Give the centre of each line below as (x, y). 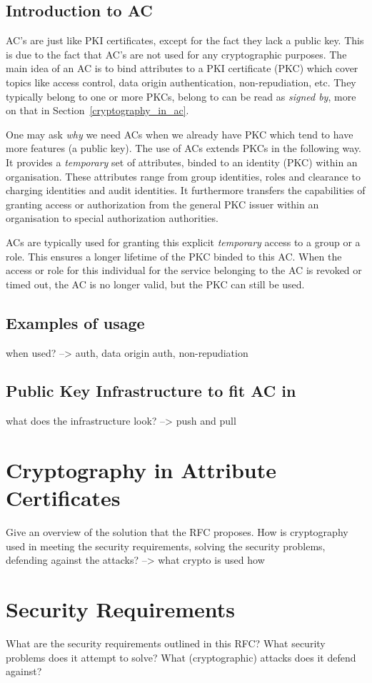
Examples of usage (75, 322)
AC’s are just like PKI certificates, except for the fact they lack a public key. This (185, 40)
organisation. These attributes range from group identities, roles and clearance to (183, 176)
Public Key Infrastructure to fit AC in (151, 391)
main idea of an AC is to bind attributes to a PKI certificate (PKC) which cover (182, 68)
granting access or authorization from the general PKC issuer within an (162, 204)
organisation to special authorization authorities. (112, 218)
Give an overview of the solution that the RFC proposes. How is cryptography (177, 532)
